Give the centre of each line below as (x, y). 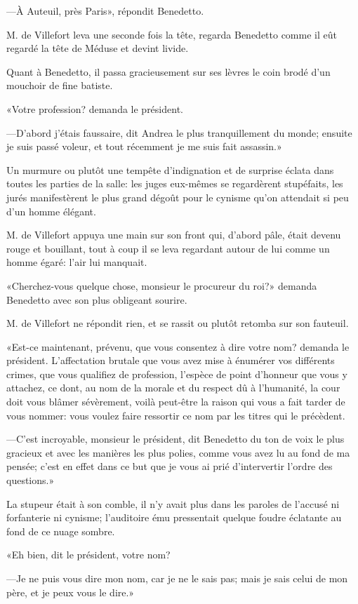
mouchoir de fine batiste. (60, 85)
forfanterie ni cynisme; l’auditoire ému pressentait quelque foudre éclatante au (174, 517)
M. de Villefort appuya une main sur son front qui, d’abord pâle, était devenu (174, 235)
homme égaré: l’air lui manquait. (77, 262)
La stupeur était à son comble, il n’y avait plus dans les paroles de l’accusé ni (173, 503)
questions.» (31, 480)
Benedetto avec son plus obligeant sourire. (97, 299)
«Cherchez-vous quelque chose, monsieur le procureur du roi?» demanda (162, 285)
